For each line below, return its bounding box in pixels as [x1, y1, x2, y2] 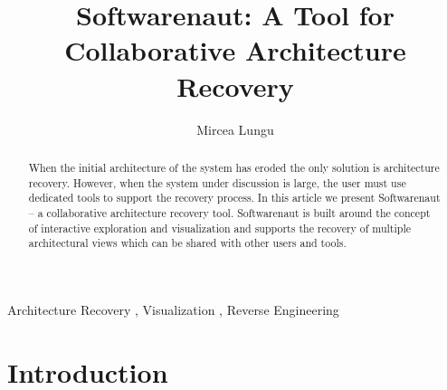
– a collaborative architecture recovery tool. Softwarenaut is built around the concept [28, 205, 431, 220]
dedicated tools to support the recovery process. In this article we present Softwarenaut [28, 190, 441, 205]
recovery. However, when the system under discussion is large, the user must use [28, 175, 406, 190]
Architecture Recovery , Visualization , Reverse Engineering [7, 300, 339, 319]
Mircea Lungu [196, 119, 274, 138]
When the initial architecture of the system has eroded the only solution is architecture [28, 159, 440, 175]
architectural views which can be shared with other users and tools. [28, 235, 347, 251]
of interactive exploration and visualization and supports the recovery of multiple [28, 220, 411, 235]
